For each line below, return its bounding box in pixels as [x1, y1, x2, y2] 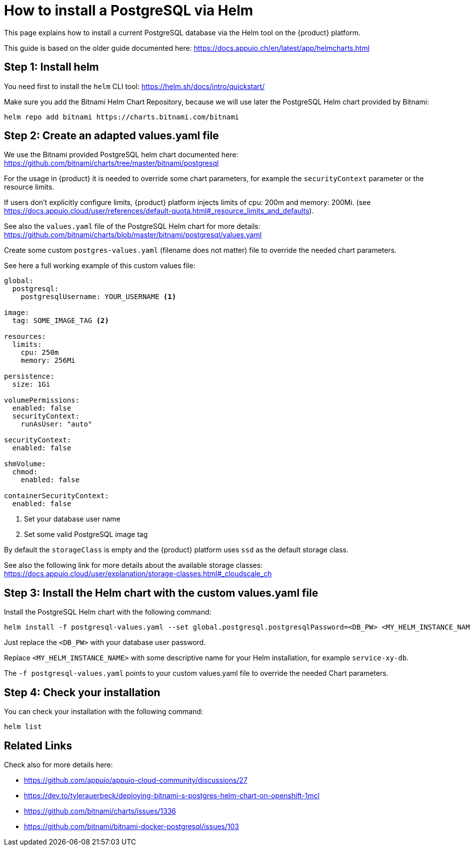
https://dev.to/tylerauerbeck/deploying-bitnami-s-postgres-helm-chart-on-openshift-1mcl [24, 791, 320, 800]
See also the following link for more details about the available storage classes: [4, 561, 263, 570]
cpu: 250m [20, 348, 59, 357]
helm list [4, 723, 42, 731]
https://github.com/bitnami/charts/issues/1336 [24, 806, 176, 815]
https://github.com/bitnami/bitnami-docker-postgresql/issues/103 [24, 822, 239, 831]
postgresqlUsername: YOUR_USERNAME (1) [20, 293, 176, 301]
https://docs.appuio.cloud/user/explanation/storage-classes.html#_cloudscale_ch [4, 569, 272, 578]
